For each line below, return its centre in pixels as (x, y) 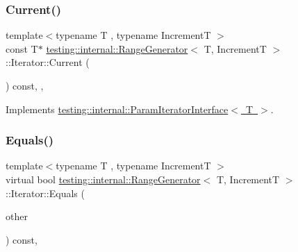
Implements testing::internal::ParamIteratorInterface (117, 109)
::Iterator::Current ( (48, 62)
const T (22, 48)
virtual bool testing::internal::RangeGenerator (103, 179)
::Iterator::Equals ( (45, 193)
